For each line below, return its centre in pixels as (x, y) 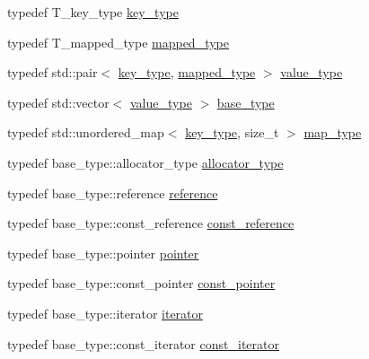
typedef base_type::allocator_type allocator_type (145, 162)
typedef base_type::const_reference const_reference (151, 223)
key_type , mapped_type (187, 72)
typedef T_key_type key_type (93, 12)
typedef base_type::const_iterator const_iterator (143, 343)
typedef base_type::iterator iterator (105, 313)
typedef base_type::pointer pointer (103, 253)
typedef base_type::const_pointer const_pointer (141, 283)
